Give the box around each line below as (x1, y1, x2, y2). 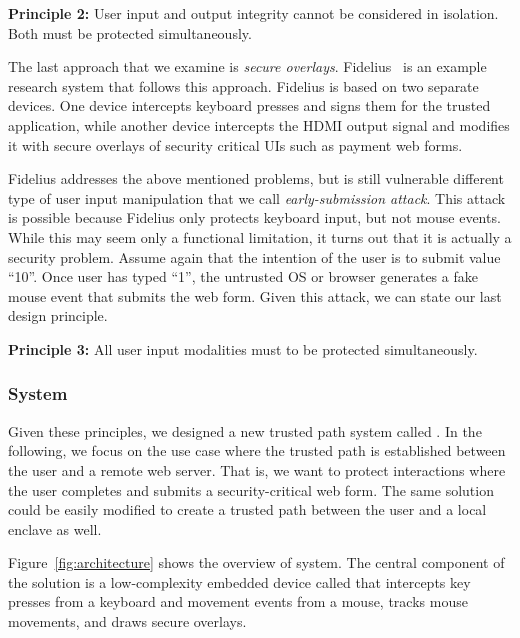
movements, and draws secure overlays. (8, 611, 247, 632)
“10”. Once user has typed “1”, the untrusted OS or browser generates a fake (8, 266, 478, 287)
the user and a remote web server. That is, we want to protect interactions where (8, 459, 506, 480)
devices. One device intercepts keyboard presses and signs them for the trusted (8, 95, 491, 116)
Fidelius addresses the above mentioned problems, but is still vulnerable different (8, 168, 504, 189)
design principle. (8, 305, 108, 326)
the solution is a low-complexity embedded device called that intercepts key (8, 571, 471, 592)
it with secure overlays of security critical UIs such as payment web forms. (8, 134, 463, 155)
